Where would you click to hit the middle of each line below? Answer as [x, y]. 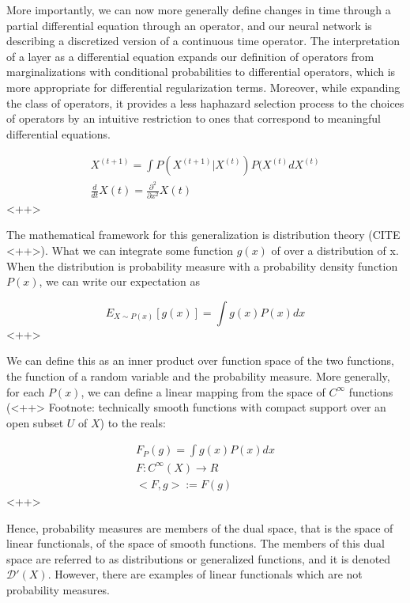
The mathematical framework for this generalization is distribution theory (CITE [203, 235]
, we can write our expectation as [120, 281]
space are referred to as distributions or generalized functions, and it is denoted [199, 558]
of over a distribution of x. [335, 250]
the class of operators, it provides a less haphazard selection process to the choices [205, 102]
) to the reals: [133, 422]
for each [26, 391]
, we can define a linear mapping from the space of [203, 391]
